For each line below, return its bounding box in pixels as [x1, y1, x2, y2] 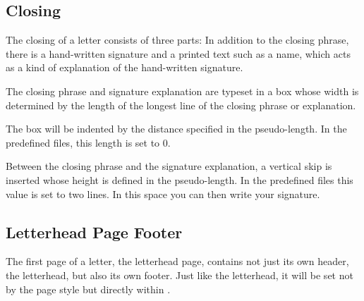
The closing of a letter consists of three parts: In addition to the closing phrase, [6, 32, 349, 47]
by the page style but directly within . [6, 281, 171, 296]
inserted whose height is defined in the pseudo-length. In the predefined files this [6, 172, 353, 187]
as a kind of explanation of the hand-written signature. [6, 60, 243, 75]
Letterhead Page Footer [6, 221, 183, 242]
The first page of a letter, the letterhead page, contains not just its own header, [6, 254, 349, 269]
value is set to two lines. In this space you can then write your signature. [6, 186, 320, 201]
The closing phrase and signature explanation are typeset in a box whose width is [6, 83, 359, 98]
